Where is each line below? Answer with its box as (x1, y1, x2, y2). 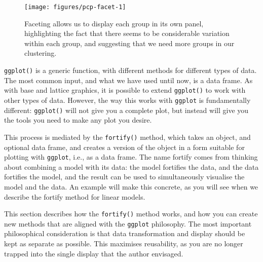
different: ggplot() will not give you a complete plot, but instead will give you (4, 104, 249, 115)
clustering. (24, 48, 57, 58)
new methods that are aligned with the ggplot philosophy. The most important (4, 218, 252, 229)
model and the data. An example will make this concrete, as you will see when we (4, 181, 258, 192)
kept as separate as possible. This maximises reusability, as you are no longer (4, 238, 243, 249)
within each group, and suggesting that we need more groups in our (24, 38, 235, 48)
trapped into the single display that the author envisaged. (4, 248, 183, 258)
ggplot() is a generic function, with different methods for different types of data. (4, 65, 257, 76)
